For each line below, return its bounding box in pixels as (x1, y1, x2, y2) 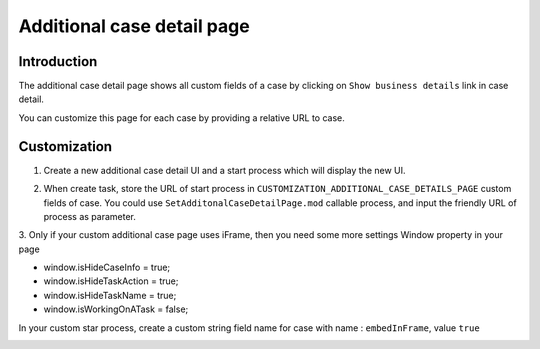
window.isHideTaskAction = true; (43, 275, 179, 287)
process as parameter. (43, 210, 137, 222)
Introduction (18, 53, 98, 70)
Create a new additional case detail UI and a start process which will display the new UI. (43, 164, 406, 176)
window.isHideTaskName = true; (43, 289, 177, 301)
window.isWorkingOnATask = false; (43, 303, 189, 315)
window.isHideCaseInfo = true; (43, 261, 171, 274)
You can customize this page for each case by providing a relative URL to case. (18, 111, 345, 124)
